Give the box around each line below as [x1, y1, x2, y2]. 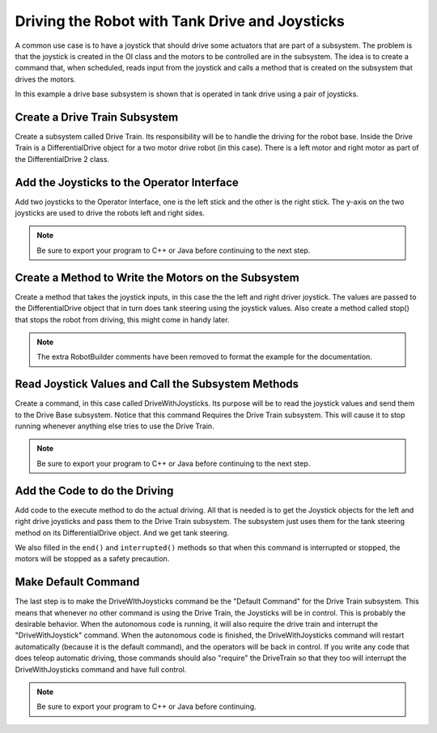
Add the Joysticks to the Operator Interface [15, 175, 239, 190]
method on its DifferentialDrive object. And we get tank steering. [15, 527, 230, 538]
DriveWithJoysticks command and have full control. [15, 664, 187, 674]
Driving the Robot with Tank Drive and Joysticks [15, 12, 346, 30]
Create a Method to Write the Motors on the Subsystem [15, 271, 299, 284]
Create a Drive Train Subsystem [15, 110, 179, 124]
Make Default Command [15, 575, 140, 589]
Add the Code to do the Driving [15, 484, 174, 497]
